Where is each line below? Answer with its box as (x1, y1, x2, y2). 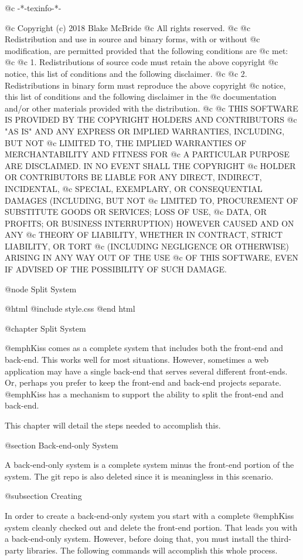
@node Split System (5, 282, 77, 295)
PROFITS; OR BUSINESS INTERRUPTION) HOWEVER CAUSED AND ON (5, 217, 294, 229)
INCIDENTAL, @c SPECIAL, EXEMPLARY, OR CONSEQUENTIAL (5, 182, 263, 194)
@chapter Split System (5, 322, 86, 334)
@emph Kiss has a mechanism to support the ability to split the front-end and (5, 387, 284, 400)
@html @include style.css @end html (5, 302, 135, 315)
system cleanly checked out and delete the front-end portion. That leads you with (5, 521, 298, 533)
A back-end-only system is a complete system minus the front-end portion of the (5, 458, 294, 471)
